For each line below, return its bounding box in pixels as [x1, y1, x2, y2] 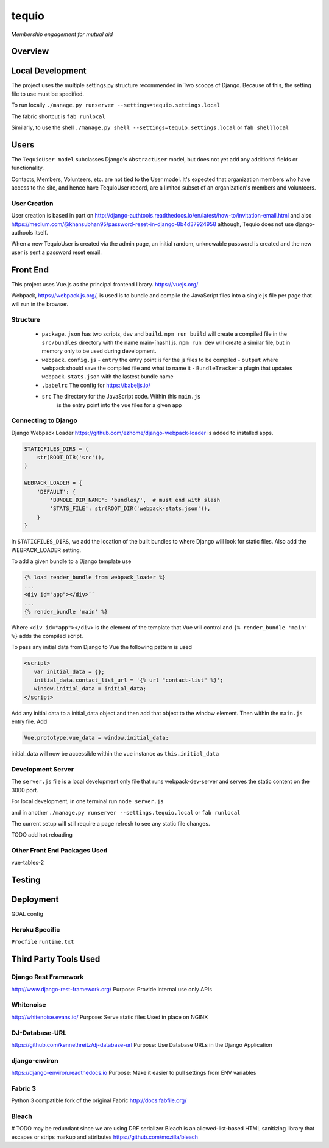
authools [11, 229, 34, 236]
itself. [34, 229, 48, 236]
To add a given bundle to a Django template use [11, 558, 132, 565]
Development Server [11, 765, 74, 773]
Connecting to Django [11, 416, 77, 425]
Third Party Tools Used [11, 954, 101, 965]
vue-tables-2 [11, 859, 44, 866]
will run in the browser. [11, 300, 69, 308]
